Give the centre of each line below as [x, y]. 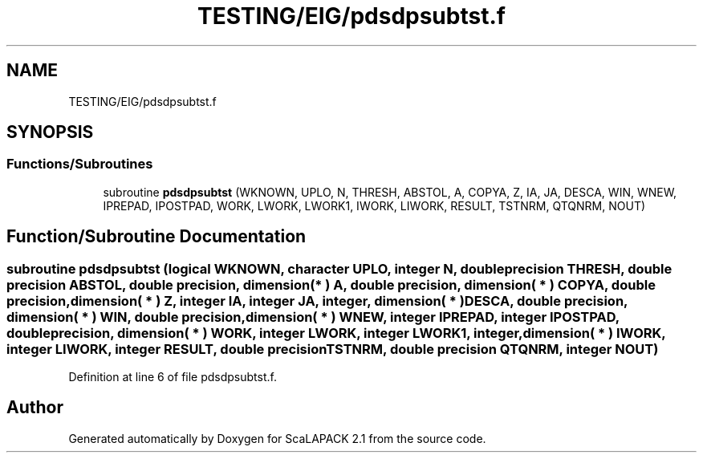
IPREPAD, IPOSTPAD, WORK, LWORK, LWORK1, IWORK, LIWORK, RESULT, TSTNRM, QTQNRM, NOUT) [374, 205]
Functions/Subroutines [80, 164]
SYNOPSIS [50, 132]
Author [35, 408]
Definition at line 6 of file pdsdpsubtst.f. [173, 377]
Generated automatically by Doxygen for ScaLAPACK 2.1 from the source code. [277, 438]
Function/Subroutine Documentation [156, 237]
